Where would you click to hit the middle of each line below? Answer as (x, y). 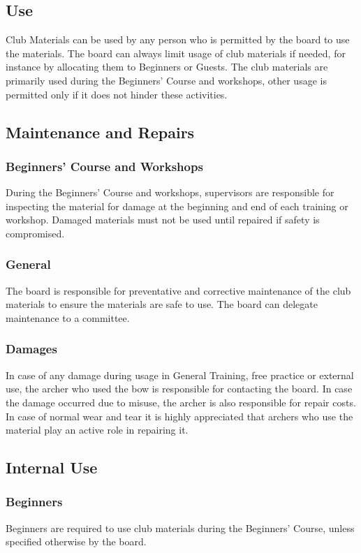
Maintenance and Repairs (100, 132)
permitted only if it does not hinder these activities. (117, 94)
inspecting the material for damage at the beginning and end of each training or (177, 206)
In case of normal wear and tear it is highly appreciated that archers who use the (179, 416)
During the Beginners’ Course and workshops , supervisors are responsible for (170, 192)
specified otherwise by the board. (76, 541)
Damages (31, 349)
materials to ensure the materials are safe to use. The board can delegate (162, 304)
